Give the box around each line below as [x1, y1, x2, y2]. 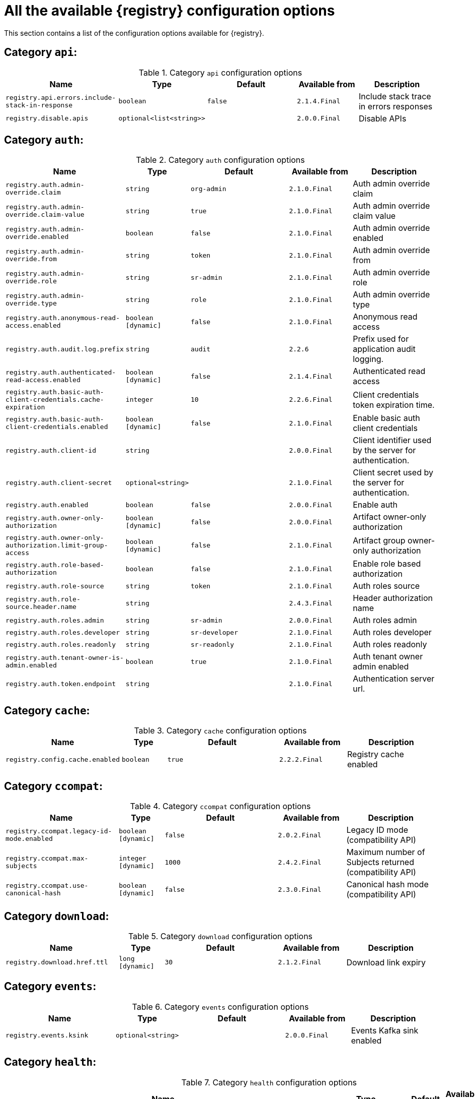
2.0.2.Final [278, 831, 322, 839]
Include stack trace [358, 91, 431, 101]
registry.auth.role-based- [6, 561, 104, 569]
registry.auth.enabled [6, 501, 89, 509]
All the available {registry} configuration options [4, 2, 335, 19]
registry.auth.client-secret [6, 478, 112, 486]
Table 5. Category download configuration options [128, 931, 313, 941]
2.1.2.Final [278, 958, 322, 966]
